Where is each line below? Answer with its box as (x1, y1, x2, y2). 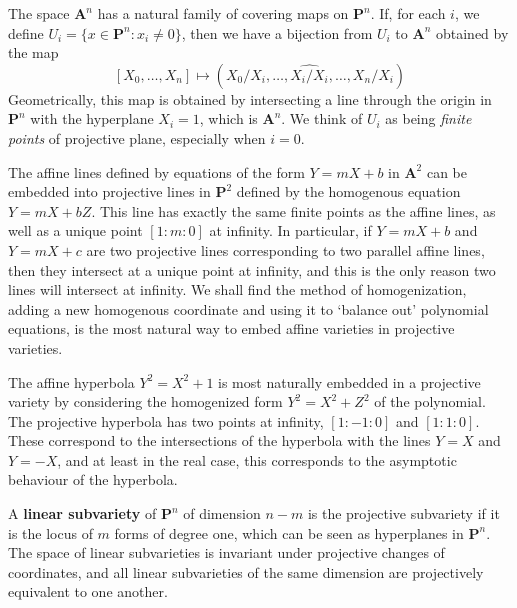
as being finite (385, 108, 472, 129)
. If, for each (370, 3, 446, 23)
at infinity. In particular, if (209, 220, 372, 241)
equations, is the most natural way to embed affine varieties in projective (8, 318, 455, 339)
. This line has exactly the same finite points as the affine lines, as (91, 200, 496, 221)
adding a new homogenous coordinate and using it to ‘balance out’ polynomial (8, 298, 489, 319)
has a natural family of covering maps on (97, 3, 349, 23)
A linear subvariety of (8, 503, 157, 524)
